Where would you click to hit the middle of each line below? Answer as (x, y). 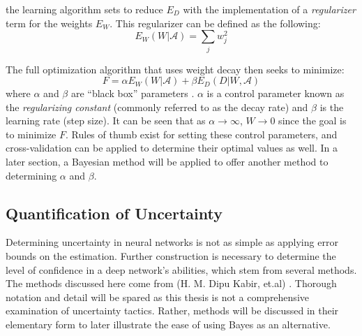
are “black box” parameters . (133, 93)
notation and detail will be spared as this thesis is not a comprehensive (157, 297)
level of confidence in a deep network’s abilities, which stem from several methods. (181, 269)
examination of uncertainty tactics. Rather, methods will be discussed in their (172, 311)
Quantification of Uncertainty (114, 213)
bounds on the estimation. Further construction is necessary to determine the (171, 256)
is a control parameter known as (276, 93)
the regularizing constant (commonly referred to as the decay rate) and (157, 107)
